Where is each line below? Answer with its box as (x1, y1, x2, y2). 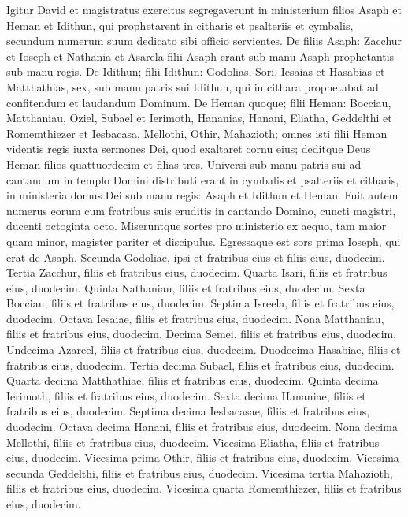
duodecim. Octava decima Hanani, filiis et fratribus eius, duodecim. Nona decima (6, 418, 398, 435)
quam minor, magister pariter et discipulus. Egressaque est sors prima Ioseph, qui (6, 232, 401, 249)
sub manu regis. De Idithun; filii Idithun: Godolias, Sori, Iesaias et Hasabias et (6, 63, 385, 80)
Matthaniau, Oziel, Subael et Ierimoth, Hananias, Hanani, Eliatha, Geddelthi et (6, 110, 392, 126)
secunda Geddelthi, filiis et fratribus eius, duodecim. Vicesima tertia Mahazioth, (6, 464, 393, 481)
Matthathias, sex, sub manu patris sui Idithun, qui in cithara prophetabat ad (6, 78, 379, 95)
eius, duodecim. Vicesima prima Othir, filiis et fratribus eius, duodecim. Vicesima (6, 449, 399, 466)
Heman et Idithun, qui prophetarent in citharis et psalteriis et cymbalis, (6, 17, 354, 33)
